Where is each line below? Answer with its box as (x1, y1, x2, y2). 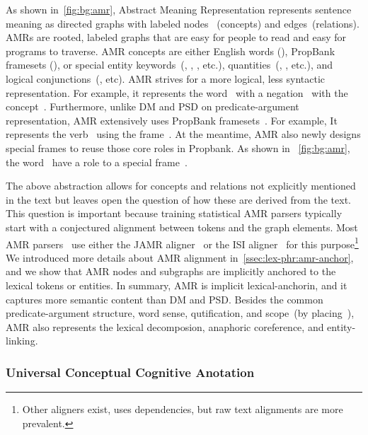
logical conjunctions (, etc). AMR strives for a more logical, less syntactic (6, 71, 326, 86)
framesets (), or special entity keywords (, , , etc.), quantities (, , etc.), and (6, 57, 333, 72)
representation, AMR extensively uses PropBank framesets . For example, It (6, 112, 338, 127)
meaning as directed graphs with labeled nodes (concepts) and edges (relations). (6, 16, 360, 30)
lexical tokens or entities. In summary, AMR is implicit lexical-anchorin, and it (6, 277, 347, 292)
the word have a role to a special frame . (6, 154, 188, 169)
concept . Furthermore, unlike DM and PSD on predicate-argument (6, 99, 299, 114)
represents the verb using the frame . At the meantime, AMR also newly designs (6, 127, 361, 141)
